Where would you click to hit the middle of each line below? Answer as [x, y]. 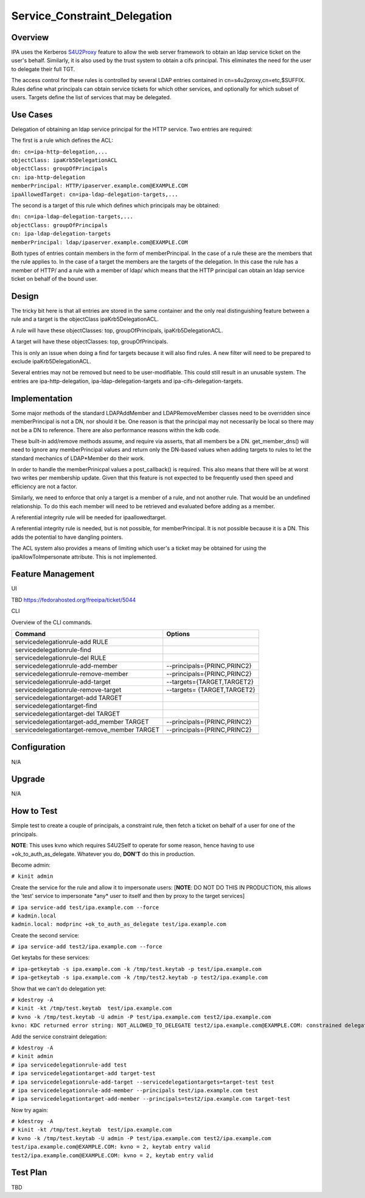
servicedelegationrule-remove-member [71, 674]
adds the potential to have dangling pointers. [67, 537]
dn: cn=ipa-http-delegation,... [59, 152]
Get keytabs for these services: [50, 958]
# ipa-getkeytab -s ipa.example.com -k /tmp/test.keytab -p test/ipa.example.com [136, 969]
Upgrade [28, 779]
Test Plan [29, 1173]
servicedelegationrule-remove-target [68, 690]
